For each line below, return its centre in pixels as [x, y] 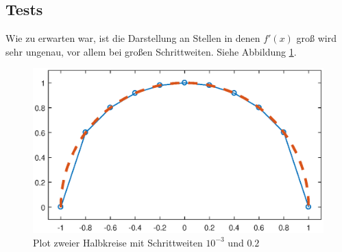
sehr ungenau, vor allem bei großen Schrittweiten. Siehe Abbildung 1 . [151, 51]
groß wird [316, 38]
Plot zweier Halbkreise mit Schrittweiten [118, 242]
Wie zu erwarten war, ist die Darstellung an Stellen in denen [133, 38]
